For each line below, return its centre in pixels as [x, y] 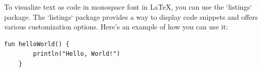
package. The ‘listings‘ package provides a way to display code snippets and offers [131, 16]
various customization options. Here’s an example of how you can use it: [116, 27]
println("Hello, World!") [77, 54]
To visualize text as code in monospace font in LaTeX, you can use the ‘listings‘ [128, 7]
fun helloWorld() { [37, 44]
